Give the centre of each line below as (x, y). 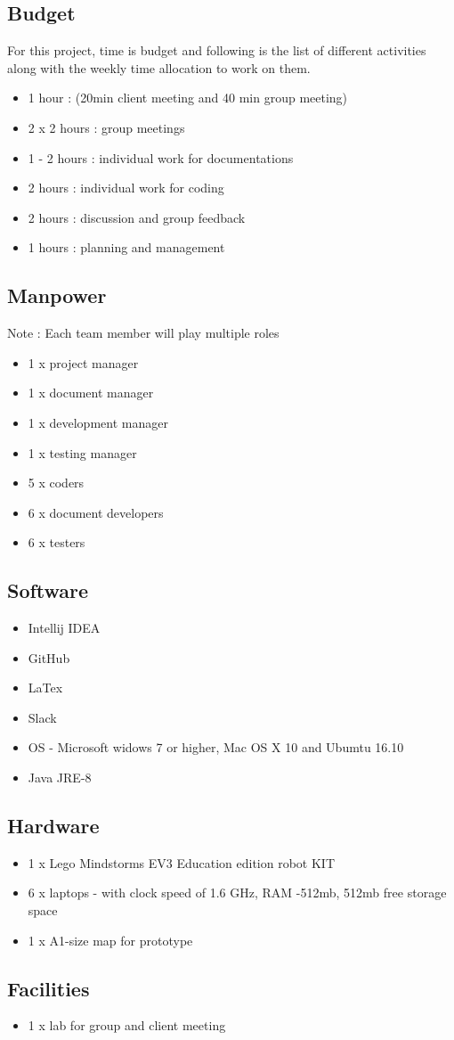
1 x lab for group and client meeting (127, 1025)
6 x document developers (96, 512)
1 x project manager (83, 362)
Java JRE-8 (60, 778)
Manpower (57, 295)
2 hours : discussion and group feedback (137, 217)
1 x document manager (91, 393)
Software (48, 590)
